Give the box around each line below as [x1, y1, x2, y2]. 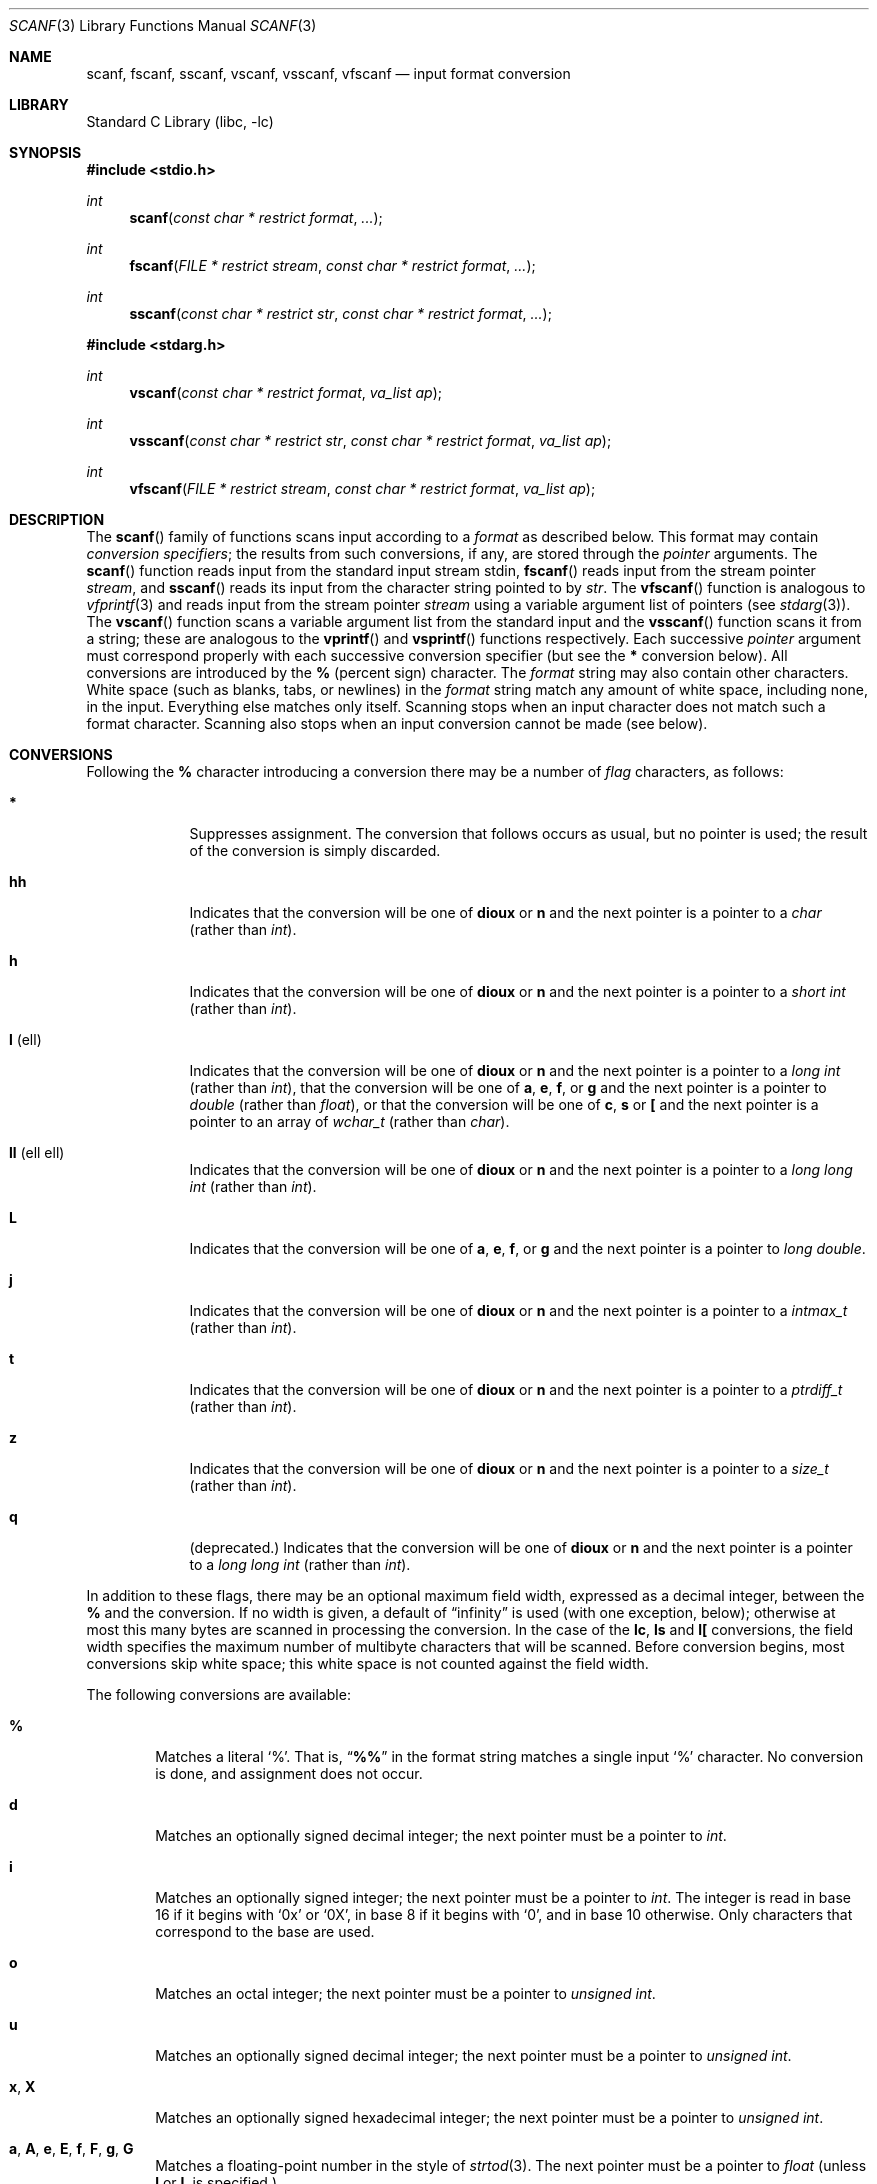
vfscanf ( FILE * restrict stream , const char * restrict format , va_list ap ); [129, 480, 596, 497]
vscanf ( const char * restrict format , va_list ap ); [129, 384, 443, 401]
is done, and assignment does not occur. [155, 1765, 423, 1782]
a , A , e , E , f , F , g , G [9, 2140, 134, 2157]
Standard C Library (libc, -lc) [86, 113, 274, 130]
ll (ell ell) [9, 1144, 65, 1161]
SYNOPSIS [9, 144, 82, 161]
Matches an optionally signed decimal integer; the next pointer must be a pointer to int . [155, 1827, 727, 1844]
